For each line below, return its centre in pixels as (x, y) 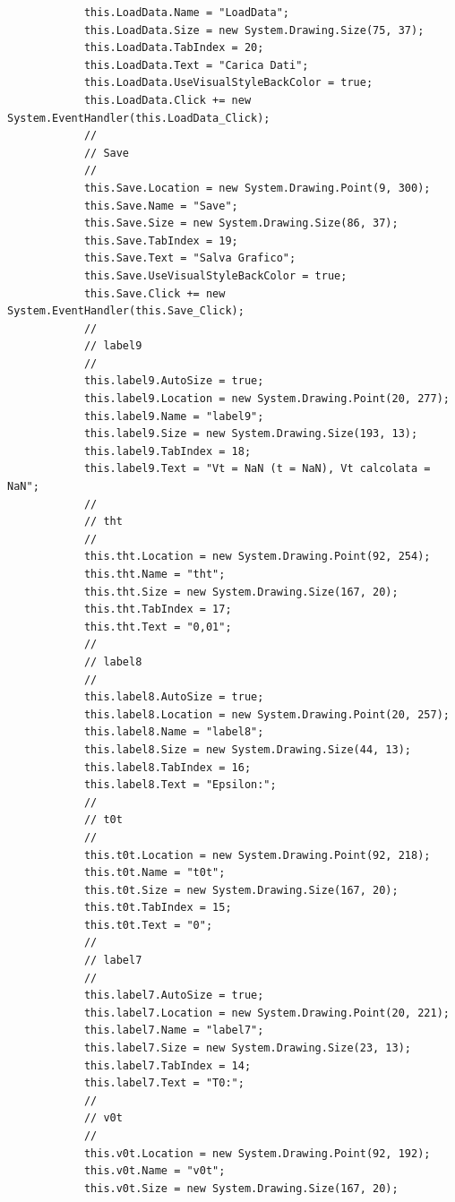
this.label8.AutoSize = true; (174, 697)
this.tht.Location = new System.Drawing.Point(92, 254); (257, 557)
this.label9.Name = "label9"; (174, 416)
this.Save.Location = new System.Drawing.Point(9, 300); (257, 188)
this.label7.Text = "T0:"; (164, 1083)
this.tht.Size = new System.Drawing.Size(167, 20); (241, 592)
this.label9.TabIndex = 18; (167, 451)
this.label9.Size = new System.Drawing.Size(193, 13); (251, 434)
